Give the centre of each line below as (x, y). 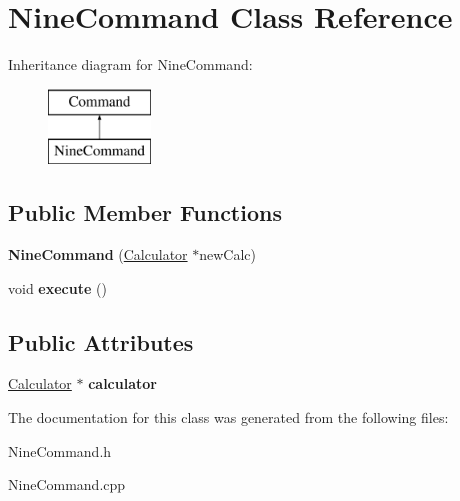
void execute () (57, 287)
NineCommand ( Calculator (98, 254)
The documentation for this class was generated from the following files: (228, 417)
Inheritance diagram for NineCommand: (130, 64)
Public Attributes (101, 341)
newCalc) (228, 254)
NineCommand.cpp (67, 484)
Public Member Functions (145, 212)
